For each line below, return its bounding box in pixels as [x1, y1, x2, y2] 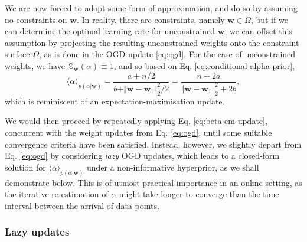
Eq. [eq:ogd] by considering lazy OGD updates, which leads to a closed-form [5, 149, 280, 162]
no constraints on [5, 13, 67, 25]
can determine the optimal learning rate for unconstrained [5, 25, 215, 37]
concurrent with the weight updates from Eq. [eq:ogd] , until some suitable [5, 126, 272, 138]
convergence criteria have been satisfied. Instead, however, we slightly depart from [5, 138, 302, 150]
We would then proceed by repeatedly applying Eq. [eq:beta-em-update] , [5, 115, 267, 127]
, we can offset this [224, 25, 292, 37]
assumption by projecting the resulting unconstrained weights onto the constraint [5, 36, 299, 48]
